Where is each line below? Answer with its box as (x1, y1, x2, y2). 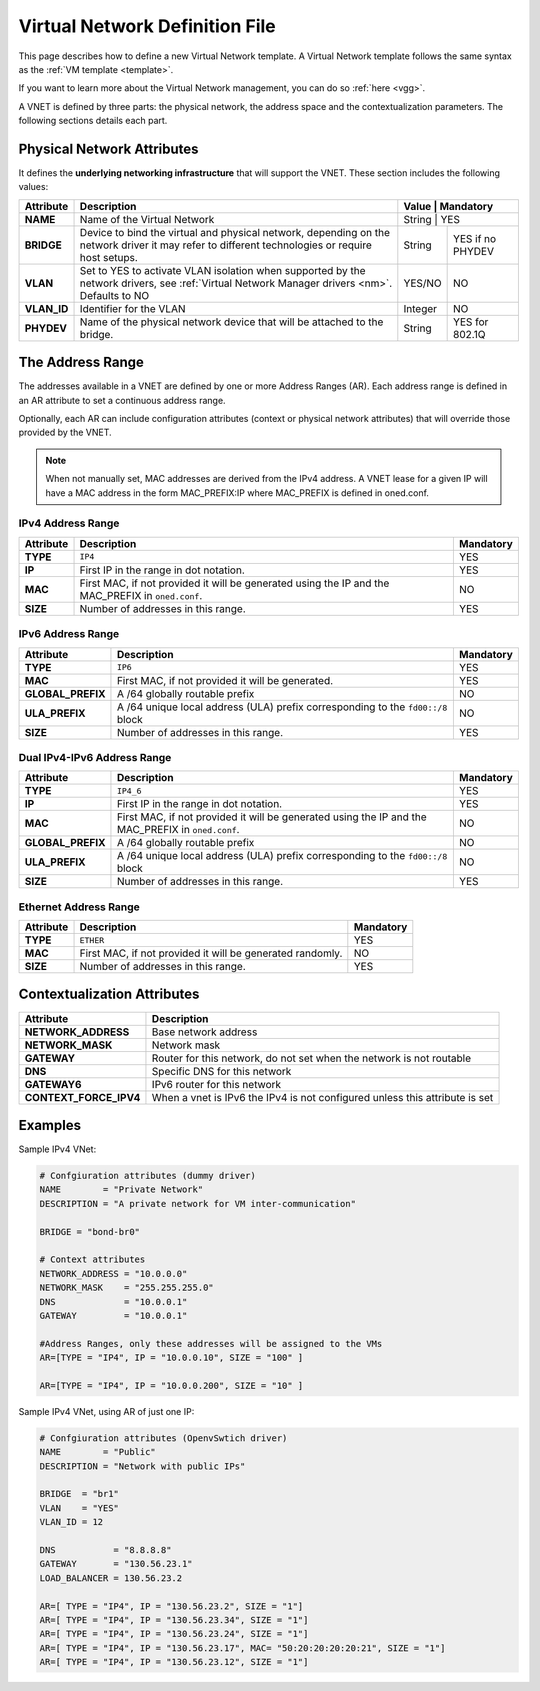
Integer (403, 301, 438, 315)
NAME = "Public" (39, 1446, 157, 1458)
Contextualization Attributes (18, 986, 200, 1003)
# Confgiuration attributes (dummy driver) (39, 1170, 257, 1182)
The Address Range (18, 354, 145, 371)
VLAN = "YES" (39, 1502, 120, 1514)
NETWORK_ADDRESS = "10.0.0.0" (39, 1268, 188, 1279)
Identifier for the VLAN (79, 301, 186, 315)
